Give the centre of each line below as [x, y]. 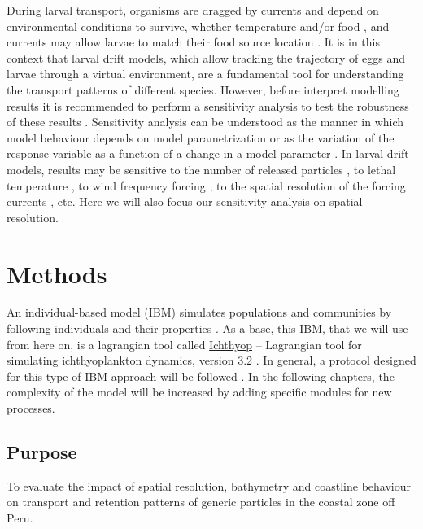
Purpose [42, 451]
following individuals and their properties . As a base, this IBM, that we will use [207, 328]
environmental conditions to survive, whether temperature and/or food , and [198, 26]
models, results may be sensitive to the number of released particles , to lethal [201, 169]
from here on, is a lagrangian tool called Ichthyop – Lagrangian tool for [184, 344]
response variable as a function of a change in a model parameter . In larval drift [208, 153]
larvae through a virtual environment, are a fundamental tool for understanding [205, 74]
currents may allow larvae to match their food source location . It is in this [193, 42]
